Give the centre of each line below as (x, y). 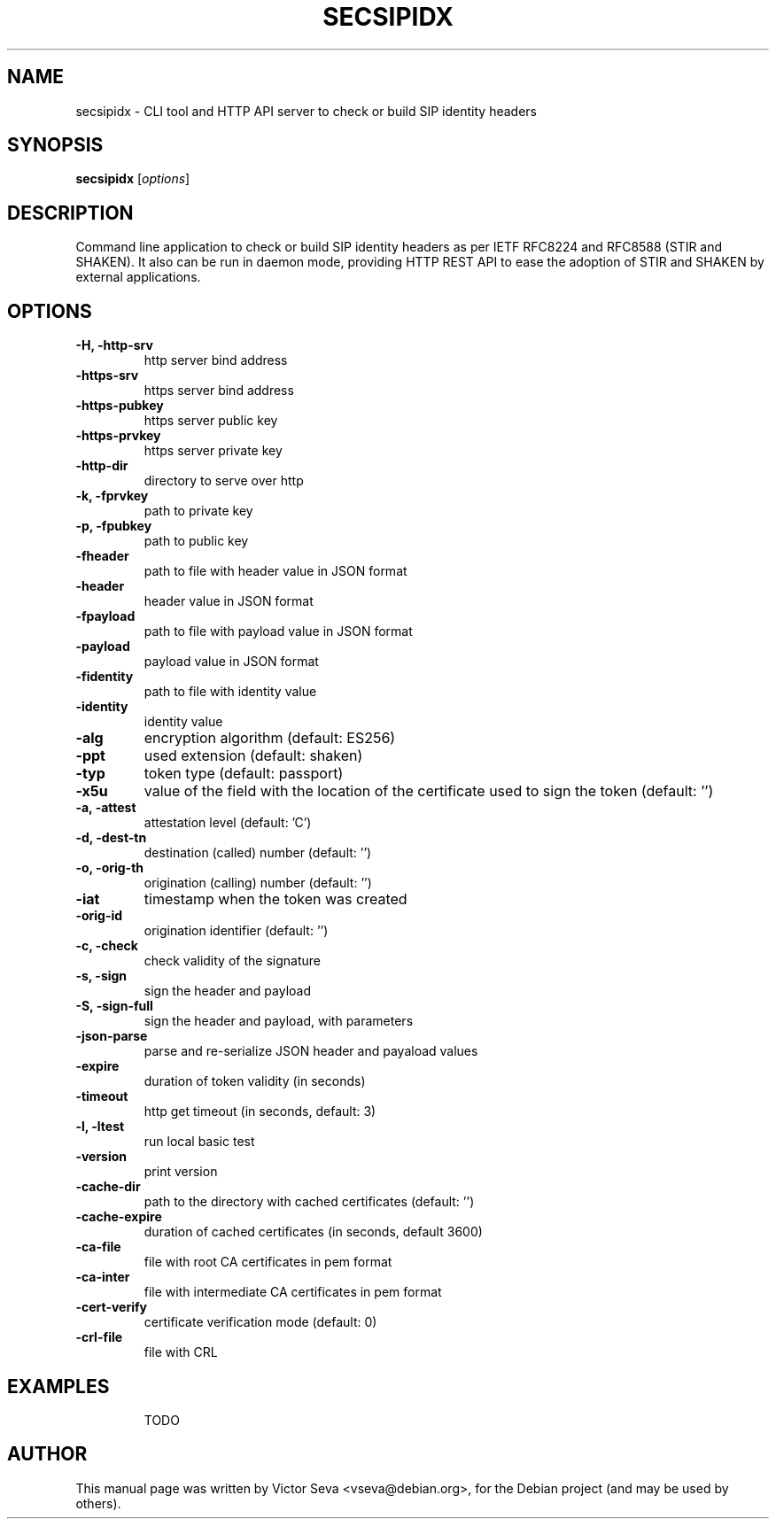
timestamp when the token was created (275, 899)
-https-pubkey (120, 406)
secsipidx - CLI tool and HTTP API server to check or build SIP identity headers (306, 111)
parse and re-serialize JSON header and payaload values (311, 1051)
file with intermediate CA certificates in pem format (293, 1292)
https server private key (213, 451)
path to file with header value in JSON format (275, 571)
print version (181, 1172)
